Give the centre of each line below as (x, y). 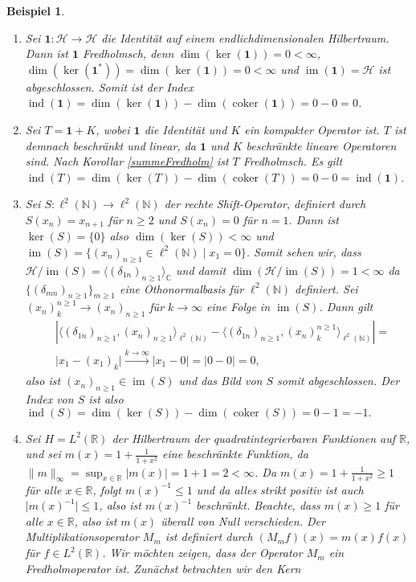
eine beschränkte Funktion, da (235, 454)
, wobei (113, 129)
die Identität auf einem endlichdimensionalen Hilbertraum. (245, 37)
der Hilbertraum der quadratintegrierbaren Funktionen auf (254, 438)
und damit (201, 270)
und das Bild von (220, 381)
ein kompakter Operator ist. (312, 129)
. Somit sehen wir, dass (304, 251)
